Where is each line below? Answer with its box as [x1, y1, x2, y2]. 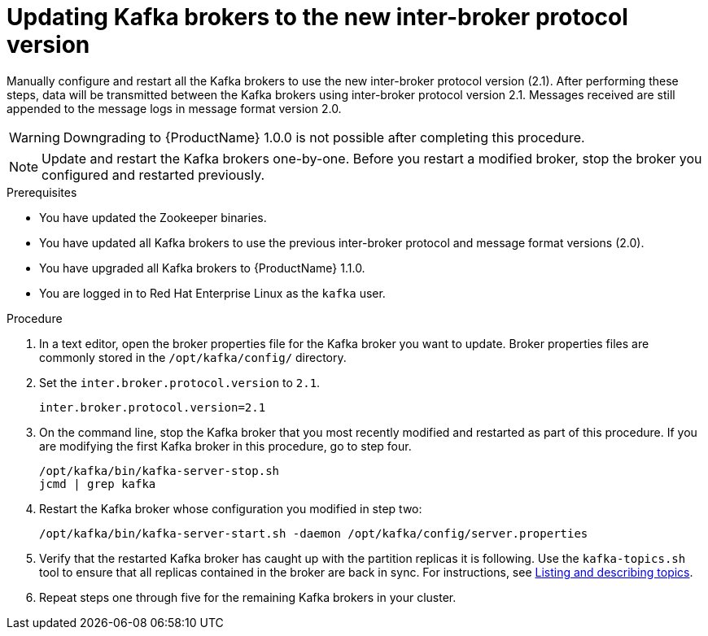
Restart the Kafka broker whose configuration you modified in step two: [39, 501, 422, 516]
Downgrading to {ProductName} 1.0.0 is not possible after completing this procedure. [63, 129, 585, 146]
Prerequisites [7, 185, 77, 199]
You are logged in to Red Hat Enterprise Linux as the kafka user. [39, 285, 386, 300]
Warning [9, 129, 60, 146]
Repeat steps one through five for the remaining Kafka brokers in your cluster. [39, 590, 457, 604]
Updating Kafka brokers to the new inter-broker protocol [7, 3, 628, 31]
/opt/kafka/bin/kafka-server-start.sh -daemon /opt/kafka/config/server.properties [39, 526, 588, 540]
